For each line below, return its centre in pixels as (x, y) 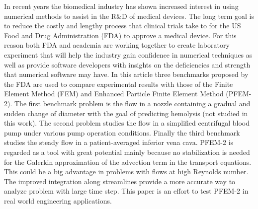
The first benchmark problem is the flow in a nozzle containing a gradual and (132, 103)
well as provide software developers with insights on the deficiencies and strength (127, 64)
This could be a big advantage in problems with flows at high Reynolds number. (126, 172)
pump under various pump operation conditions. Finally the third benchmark (122, 132)
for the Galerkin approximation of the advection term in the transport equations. (128, 162)
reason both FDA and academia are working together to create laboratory (117, 45)
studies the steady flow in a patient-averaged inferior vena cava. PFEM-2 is (119, 142)
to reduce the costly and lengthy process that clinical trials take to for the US (123, 26)
